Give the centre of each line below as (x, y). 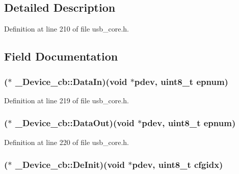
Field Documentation (61, 56)
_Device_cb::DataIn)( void (71, 81)
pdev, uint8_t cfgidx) (178, 165)
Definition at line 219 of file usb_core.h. (67, 100)
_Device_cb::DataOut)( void (75, 123)
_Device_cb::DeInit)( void (70, 165)
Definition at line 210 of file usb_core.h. (67, 29)
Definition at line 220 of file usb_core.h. (67, 142)
